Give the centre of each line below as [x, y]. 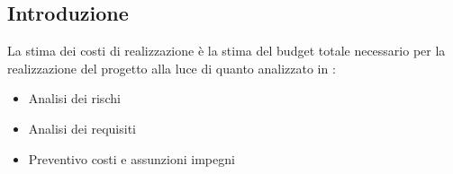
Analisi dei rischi [74, 98]
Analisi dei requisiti [82, 128]
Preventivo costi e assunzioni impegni [131, 158]
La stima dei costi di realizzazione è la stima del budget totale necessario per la [226, 51]
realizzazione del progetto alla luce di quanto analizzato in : [172, 68]
